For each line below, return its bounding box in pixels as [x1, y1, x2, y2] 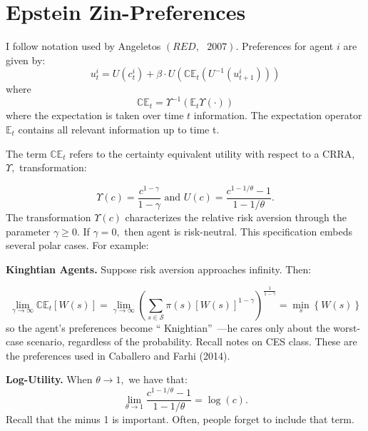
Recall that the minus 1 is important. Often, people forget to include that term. [6, 412, 354, 427]
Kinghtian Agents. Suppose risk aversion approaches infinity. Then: [6, 261, 312, 276]
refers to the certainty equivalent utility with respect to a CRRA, [69, 146, 355, 161]
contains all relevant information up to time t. [18, 122, 220, 136]
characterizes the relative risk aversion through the [125, 209, 347, 224]
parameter [6, 223, 51, 238]
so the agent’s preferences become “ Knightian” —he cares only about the [6, 320, 330, 335]
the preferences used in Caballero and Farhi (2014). [6, 348, 230, 362]
